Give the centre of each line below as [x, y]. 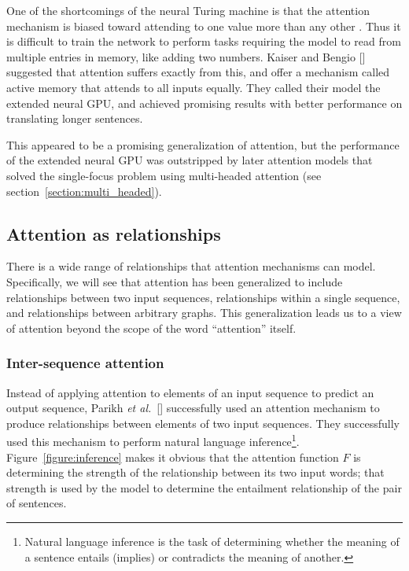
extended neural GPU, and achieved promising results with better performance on [204, 103]
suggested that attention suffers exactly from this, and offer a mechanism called [198, 72]
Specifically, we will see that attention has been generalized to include [175, 281]
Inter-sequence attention [85, 363]
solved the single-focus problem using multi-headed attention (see [164, 175]
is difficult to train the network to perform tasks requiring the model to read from [204, 41]
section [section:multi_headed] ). [84, 191]
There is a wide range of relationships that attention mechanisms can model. [191, 266]
